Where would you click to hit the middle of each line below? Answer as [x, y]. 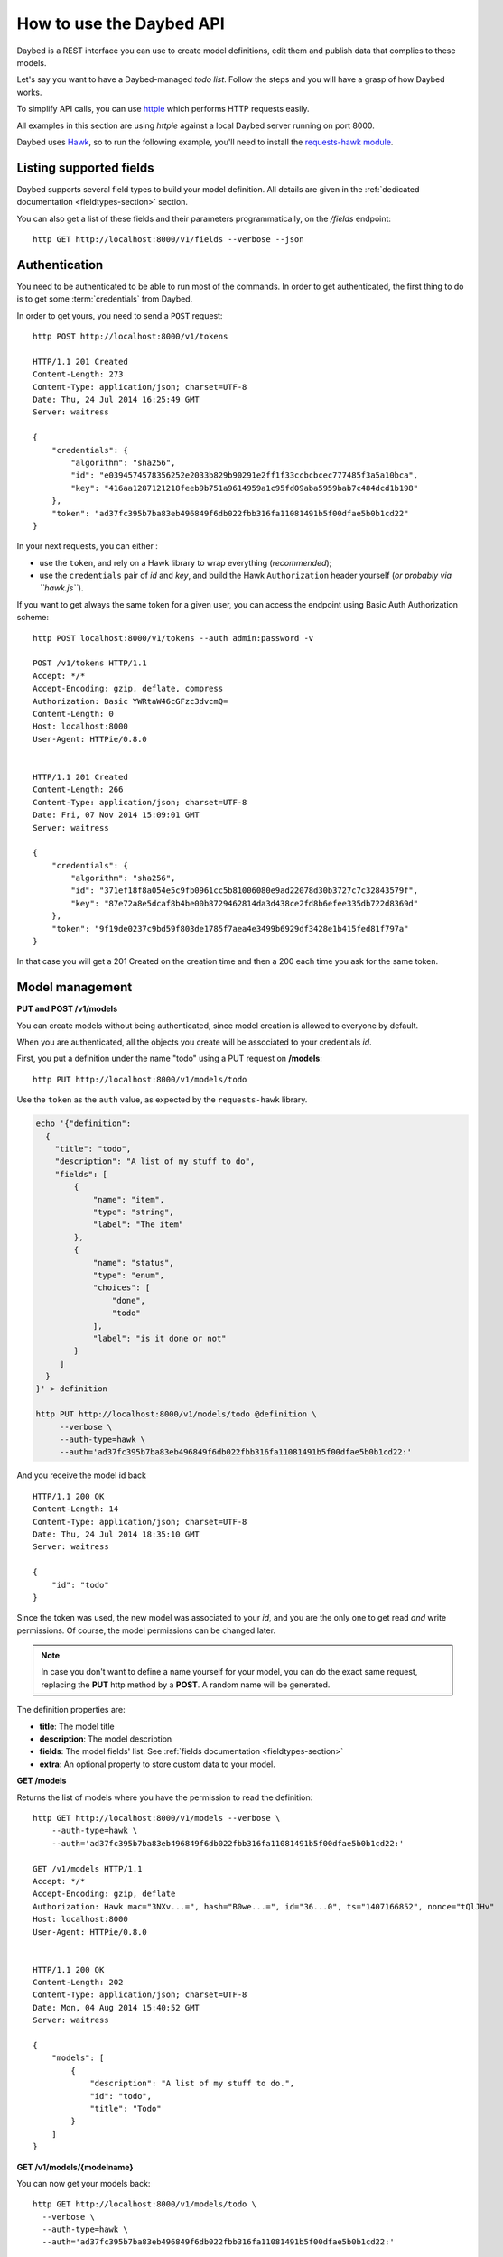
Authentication [60, 265]
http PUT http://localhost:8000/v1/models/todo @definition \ [176, 1414]
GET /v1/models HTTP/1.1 [88, 1868]
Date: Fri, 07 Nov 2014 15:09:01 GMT [116, 815]
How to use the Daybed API [121, 23]
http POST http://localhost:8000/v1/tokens [130, 337]
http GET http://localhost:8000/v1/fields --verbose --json [168, 239]
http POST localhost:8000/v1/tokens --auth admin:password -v [173, 638]
